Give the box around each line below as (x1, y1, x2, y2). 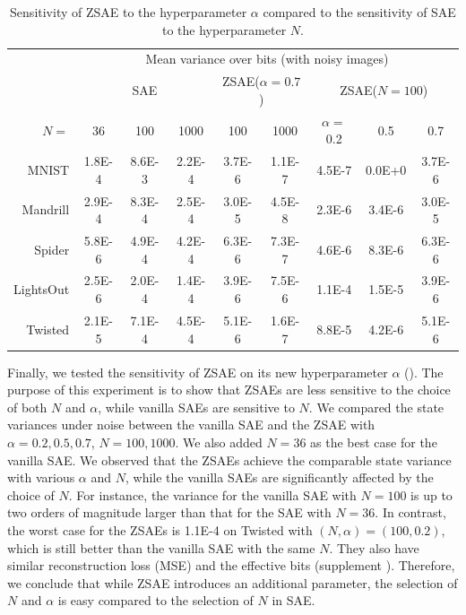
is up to (410, 485, 453, 504)
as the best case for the (310, 432, 437, 451)
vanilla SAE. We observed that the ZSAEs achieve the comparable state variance (7, 450, 452, 469)
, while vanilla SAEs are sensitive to (98, 397, 295, 416)
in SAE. (272, 591, 315, 610)
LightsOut (13, 280, 70, 299)
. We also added (175, 432, 263, 451)
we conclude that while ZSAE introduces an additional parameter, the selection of (7, 573, 458, 592)
